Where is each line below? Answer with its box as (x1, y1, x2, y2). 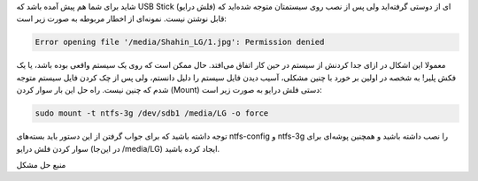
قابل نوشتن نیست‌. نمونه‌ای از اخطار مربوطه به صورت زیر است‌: (16, 13, 227, 24)
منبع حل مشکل (16, 159, 66, 170)
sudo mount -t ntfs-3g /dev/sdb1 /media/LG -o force (35, 109, 269, 118)
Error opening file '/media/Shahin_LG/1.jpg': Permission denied (35, 37, 325, 48)
